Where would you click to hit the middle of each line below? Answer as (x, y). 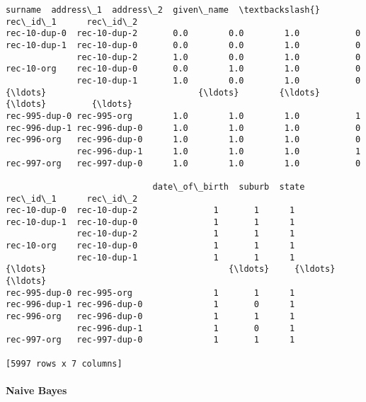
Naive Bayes (36, 390)
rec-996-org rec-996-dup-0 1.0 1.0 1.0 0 (183, 140)
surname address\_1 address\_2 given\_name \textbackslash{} (163, 10)
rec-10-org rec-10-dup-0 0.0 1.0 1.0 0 (183, 69)
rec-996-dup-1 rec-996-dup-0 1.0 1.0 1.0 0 (183, 128)
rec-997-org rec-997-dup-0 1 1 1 (150, 340)
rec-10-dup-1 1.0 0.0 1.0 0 (219, 80)
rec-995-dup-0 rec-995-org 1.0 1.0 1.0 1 (183, 116)
